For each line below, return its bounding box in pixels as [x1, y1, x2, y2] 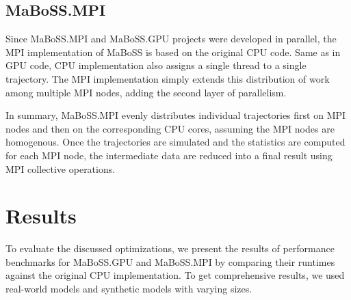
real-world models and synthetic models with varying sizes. [5, 282, 252, 296]
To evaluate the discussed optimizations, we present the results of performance [5, 241, 335, 256]
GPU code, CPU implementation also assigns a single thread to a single [5, 58, 307, 72]
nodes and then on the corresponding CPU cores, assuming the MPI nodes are [5, 121, 335, 135]
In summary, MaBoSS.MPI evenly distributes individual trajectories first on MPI [5, 108, 346, 122]
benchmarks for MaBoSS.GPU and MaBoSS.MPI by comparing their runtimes [5, 254, 335, 269]
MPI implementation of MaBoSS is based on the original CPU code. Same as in [5, 44, 341, 59]
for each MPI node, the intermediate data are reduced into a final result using [5, 148, 333, 162]
